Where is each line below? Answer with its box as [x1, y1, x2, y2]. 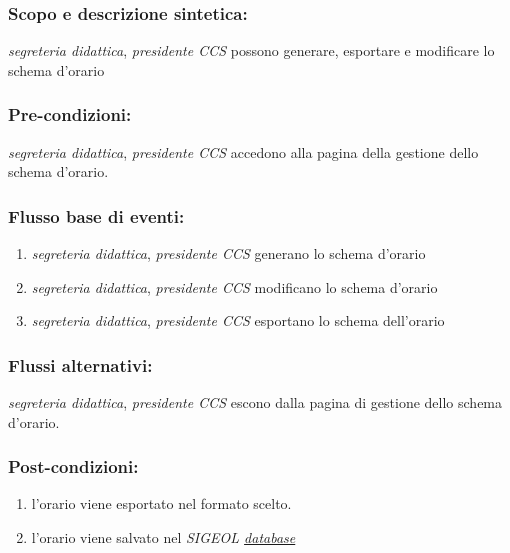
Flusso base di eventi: [8, 203, 185, 228]
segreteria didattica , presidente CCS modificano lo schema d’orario [31, 276, 438, 297]
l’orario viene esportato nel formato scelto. [31, 493, 292, 514]
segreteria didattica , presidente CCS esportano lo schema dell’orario [31, 310, 445, 331]
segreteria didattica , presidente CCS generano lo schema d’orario [31, 243, 426, 264]
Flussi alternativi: [8, 352, 153, 377]
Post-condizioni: [8, 454, 139, 479]
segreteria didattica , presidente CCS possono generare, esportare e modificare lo [8, 40, 495, 61]
